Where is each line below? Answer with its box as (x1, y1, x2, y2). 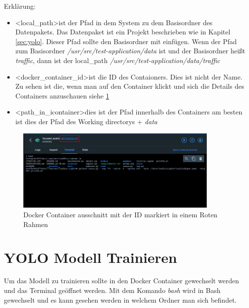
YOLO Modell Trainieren (4, 247, 177, 267)
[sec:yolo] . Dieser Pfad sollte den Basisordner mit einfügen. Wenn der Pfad (15, 36, 237, 46)
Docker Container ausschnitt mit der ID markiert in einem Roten (23, 210, 217, 220)
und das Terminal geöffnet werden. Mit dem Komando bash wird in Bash (4, 285, 221, 295)
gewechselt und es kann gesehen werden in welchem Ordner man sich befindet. (4, 294, 237, 305)
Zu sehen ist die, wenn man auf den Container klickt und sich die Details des (15, 81, 244, 91)
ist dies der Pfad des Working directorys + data (15, 116, 158, 126)
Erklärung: (4, 1, 36, 11)
